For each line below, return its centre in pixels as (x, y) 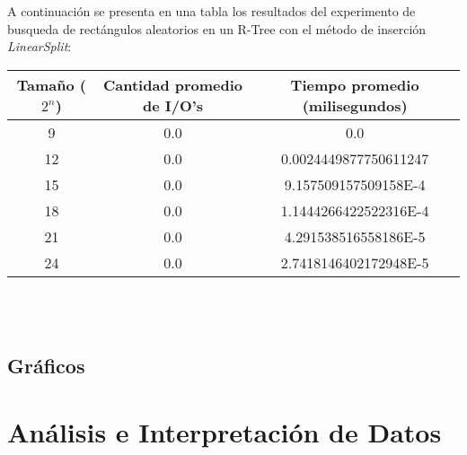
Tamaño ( (51, 84)
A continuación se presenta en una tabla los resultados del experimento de (211, 11)
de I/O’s (173, 105)
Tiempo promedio (355, 84)
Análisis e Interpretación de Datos (225, 431)
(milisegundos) (355, 105)
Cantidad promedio (173, 84)
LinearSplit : (40, 46)
